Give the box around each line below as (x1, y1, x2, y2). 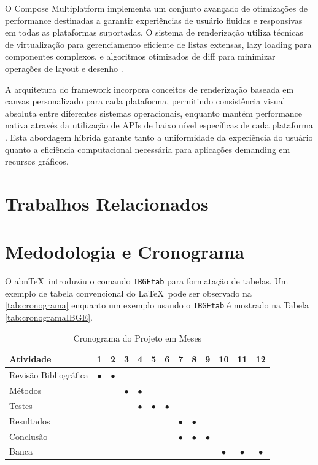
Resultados (9, 414, 50, 427)
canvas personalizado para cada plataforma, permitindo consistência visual (5, 95, 285, 107)
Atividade (9, 353, 52, 365)
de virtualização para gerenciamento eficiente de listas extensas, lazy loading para (5, 37, 312, 50)
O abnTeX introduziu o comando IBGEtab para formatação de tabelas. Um (5, 275, 289, 287)
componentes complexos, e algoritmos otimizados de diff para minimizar (5, 50, 276, 63)
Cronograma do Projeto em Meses (73, 331, 202, 344)
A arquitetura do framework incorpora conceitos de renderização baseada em (5, 82, 294, 95)
